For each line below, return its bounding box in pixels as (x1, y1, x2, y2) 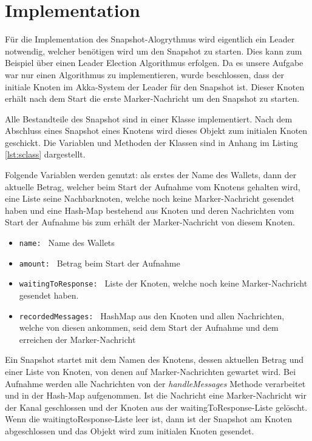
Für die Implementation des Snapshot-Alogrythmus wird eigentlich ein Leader (5, 33, 295, 45)
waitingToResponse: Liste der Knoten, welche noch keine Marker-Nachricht (19, 277, 308, 290)
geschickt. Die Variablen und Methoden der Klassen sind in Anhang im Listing (5, 136, 298, 148)
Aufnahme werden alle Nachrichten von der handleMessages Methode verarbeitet (5, 377, 306, 390)
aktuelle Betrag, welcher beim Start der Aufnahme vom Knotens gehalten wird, (5, 180, 300, 193)
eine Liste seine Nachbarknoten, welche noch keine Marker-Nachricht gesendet (5, 192, 294, 205)
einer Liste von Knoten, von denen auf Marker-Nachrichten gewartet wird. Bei (5, 365, 296, 378)
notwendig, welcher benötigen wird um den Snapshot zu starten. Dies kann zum (5, 44, 302, 57)
